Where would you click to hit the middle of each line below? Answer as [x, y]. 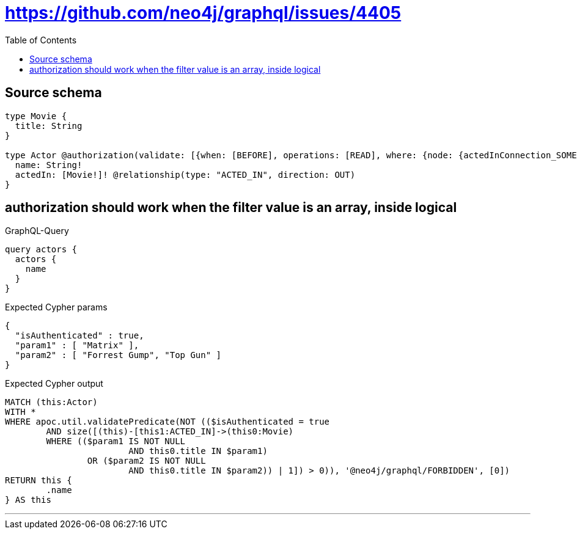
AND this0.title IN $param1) [198, 451]
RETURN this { [39, 481]
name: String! [49, 165]
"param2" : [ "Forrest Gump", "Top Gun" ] [118, 355]
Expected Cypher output [54, 384]
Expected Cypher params [56, 307]
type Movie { [36, 116]
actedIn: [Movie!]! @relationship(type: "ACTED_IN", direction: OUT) [185, 174]
